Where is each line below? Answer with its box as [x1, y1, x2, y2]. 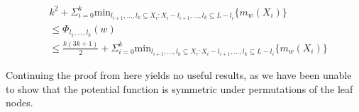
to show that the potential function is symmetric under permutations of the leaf [6, 81, 353, 96]
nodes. [6, 95, 33, 110]
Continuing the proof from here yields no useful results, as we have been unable [6, 67, 352, 82]
